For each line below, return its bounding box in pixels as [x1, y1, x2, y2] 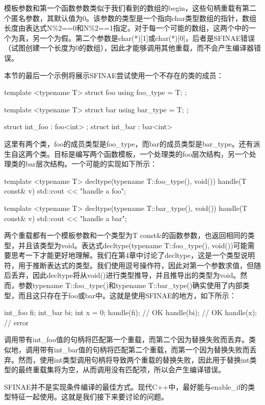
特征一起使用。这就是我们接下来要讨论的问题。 [11, 391, 168, 402]
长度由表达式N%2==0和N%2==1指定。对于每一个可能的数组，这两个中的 [4, 22, 249, 33]
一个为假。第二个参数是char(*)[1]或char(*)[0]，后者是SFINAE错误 [39, 32, 255, 43]
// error [4, 317, 29, 327]
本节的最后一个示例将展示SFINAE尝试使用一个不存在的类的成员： [4, 69, 224, 80]
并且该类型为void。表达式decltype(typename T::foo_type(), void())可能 [18, 240, 248, 250]
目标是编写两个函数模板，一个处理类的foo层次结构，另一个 [54, 148, 249, 159]
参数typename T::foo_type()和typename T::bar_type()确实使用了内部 [18, 280, 243, 291]
